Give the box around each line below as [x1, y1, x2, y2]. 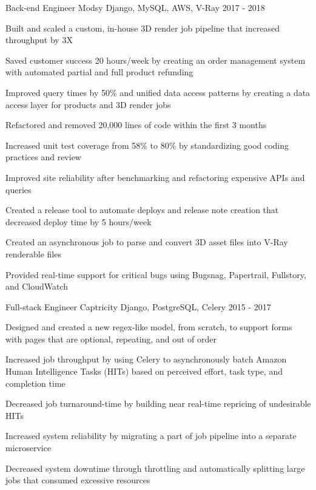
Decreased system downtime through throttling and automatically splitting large [5, 461, 305, 474]
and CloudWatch [5, 280, 69, 293]
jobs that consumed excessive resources [5, 474, 150, 486]
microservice [5, 441, 52, 454]
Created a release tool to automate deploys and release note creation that [5, 203, 279, 216]
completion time [5, 376, 66, 389]
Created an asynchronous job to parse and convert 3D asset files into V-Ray [5, 236, 288, 248]
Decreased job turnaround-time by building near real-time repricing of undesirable [5, 397, 311, 410]
